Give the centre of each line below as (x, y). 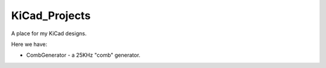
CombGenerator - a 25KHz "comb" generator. (83, 55)
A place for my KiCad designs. (49, 33)
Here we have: (29, 44)
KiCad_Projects (51, 16)
